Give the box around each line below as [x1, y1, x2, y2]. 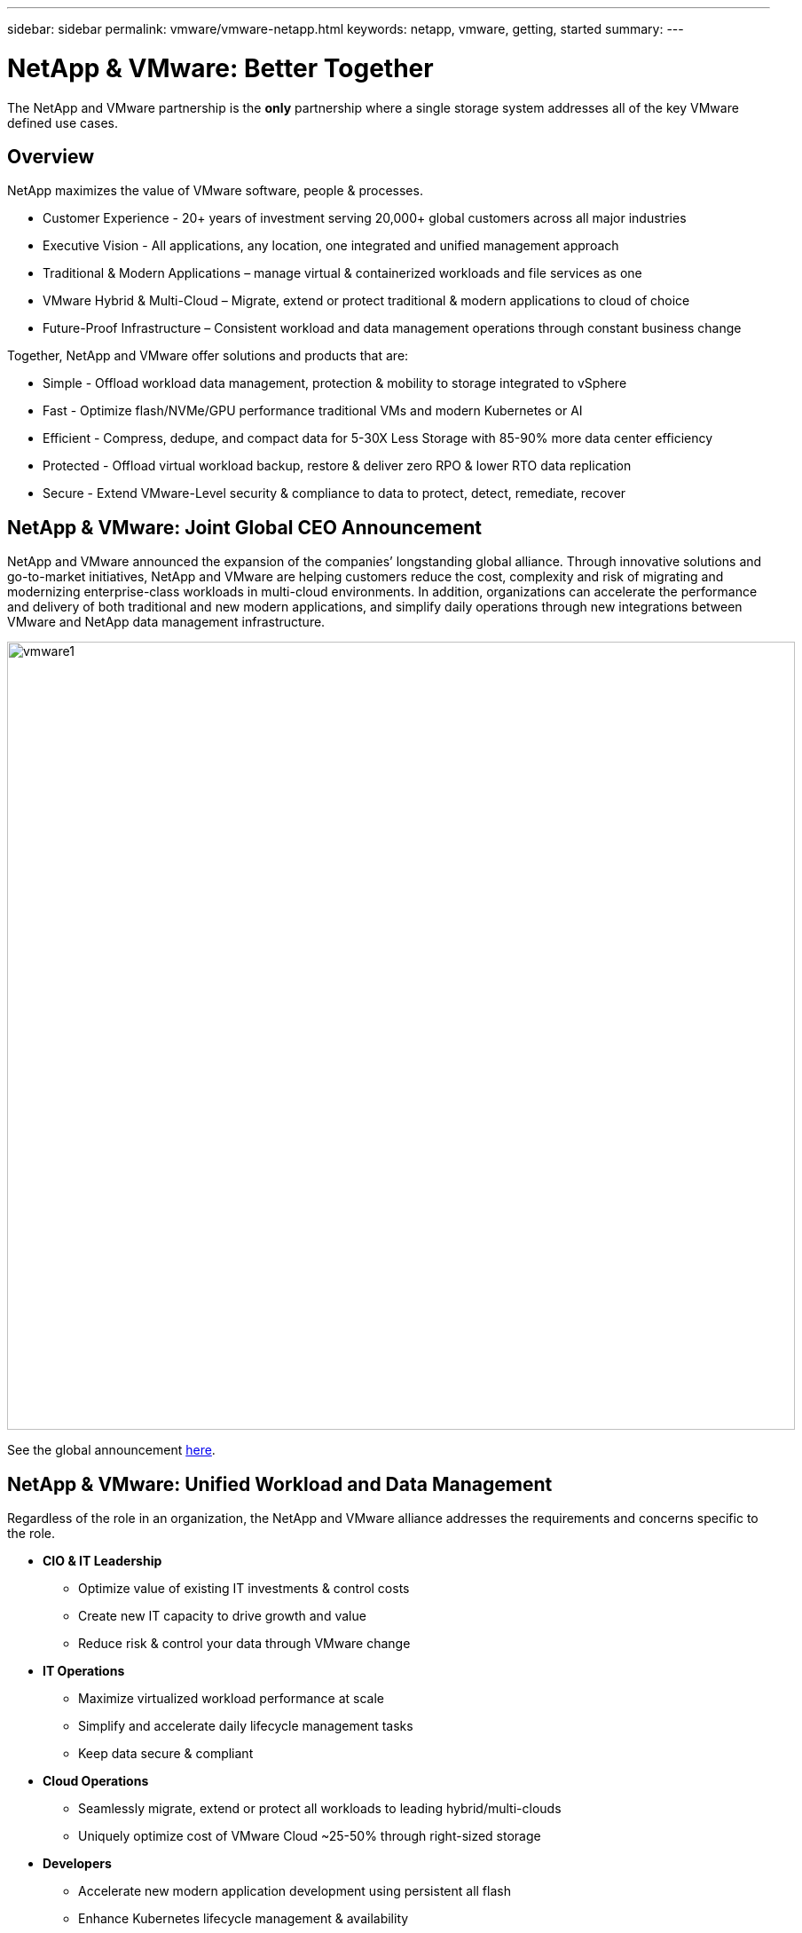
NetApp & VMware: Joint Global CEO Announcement [7, 516, 482, 539]
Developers [43, 1856, 112, 1872]
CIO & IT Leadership [43, 1553, 162, 1569]
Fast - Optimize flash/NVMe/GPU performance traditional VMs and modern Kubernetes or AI [43, 403, 583, 419]
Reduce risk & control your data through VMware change [78, 1636, 411, 1652]
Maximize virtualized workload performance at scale [78, 1691, 385, 1707]
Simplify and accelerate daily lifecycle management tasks [78, 1718, 413, 1734]
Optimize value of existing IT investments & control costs [78, 1581, 410, 1597]
